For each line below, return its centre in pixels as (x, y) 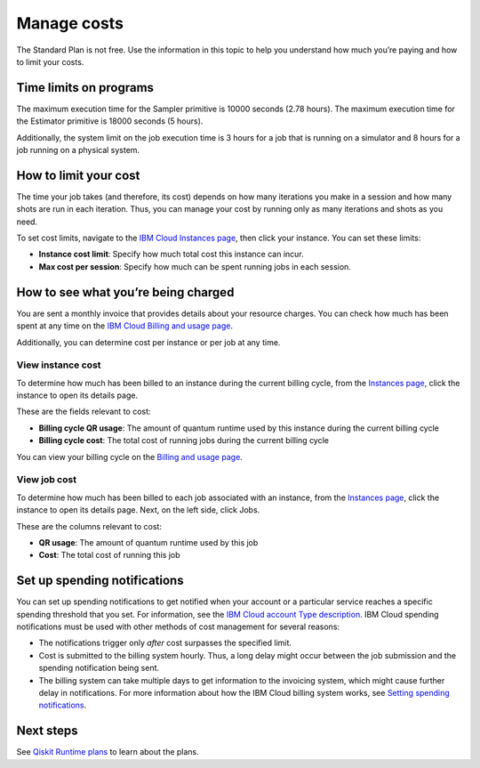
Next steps (47, 731)
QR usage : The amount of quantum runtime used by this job (148, 542)
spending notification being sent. (99, 668)
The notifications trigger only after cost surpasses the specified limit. (165, 643)
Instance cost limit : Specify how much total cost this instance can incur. (171, 255)
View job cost (47, 480)
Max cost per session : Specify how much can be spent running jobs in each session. (195, 266)
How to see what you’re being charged (125, 292)
